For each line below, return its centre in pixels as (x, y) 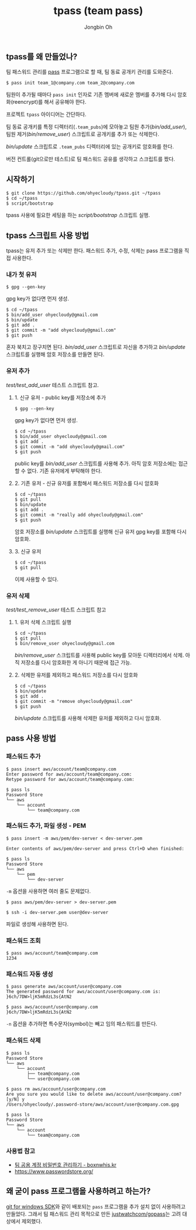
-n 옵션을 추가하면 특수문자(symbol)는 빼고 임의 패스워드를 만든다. (82, 1024)
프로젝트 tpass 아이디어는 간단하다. (46, 114)
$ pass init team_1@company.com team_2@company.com (70, 83)
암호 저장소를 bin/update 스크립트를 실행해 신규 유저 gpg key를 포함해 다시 (101, 531)
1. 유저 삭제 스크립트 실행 (43, 622)
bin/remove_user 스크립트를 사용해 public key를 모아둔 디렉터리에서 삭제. (99, 655)
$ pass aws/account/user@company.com (52, 1007)
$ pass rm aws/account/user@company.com (56, 1089)
